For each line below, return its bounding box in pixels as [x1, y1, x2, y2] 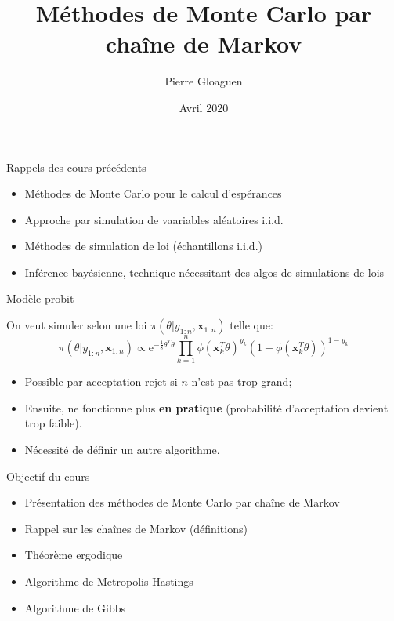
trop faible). [24, 415, 82, 431]
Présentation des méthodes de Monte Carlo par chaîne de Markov [24, 494, 340, 510]
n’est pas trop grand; [191, 373, 292, 390]
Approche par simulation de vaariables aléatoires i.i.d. [24, 211, 284, 227]
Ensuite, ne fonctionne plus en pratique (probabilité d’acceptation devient [24, 399, 389, 416]
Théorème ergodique [24, 547, 123, 563]
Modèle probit [6, 290, 74, 307]
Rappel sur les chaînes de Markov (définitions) [24, 520, 248, 536]
